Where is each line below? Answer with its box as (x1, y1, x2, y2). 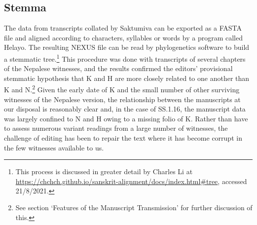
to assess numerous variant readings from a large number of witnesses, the (4, 123, 228, 133)
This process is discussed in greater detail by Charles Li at (15, 166, 193, 177)
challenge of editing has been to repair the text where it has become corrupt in (4, 133, 242, 143)
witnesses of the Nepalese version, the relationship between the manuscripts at (4, 94, 241, 104)
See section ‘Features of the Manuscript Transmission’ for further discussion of (15, 202, 253, 213)
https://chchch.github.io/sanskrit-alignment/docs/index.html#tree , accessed (15, 176, 247, 186)
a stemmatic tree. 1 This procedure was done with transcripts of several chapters (4, 52, 246, 64)
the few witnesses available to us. (4, 142, 104, 152)
